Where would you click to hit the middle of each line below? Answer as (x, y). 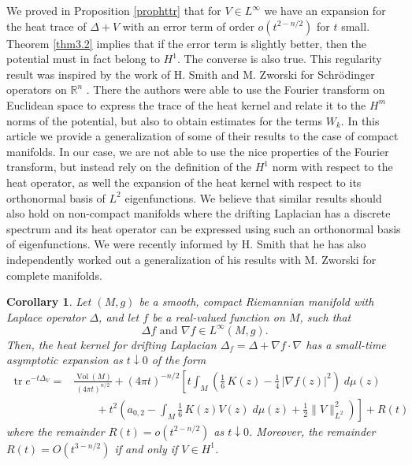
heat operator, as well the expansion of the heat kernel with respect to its (184, 182)
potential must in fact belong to (83, 59)
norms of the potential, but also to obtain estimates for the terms (165, 120)
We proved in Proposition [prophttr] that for (114, 10)
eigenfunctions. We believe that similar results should (253, 197)
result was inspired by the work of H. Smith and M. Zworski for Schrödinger (191, 74)
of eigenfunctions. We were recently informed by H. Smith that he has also (186, 244)
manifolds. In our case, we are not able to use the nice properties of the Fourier (198, 151)
